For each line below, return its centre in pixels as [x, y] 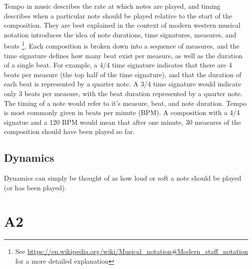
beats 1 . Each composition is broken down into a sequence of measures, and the [122, 45]
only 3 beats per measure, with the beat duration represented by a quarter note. [123, 93]
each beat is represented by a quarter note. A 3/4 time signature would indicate [123, 84]
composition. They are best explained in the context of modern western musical [122, 25]
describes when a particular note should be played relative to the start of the [118, 15]
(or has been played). [35, 187]
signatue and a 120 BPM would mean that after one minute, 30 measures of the [123, 122]
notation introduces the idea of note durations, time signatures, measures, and [120, 34]
